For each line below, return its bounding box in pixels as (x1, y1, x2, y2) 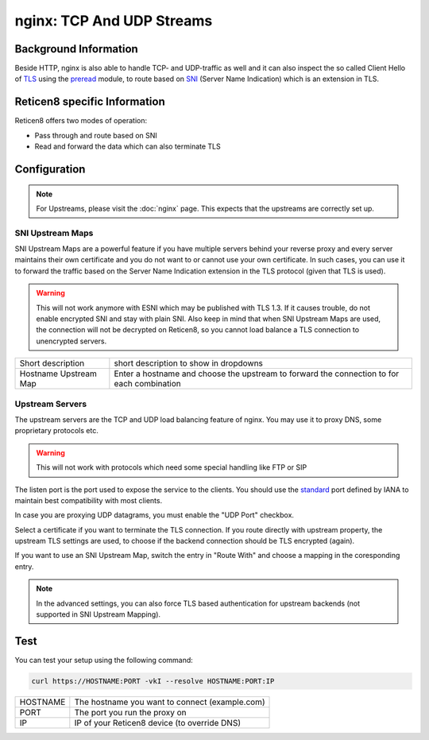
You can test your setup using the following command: (14, 655, 194, 664)
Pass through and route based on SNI (34, 130, 158, 140)
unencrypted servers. (36, 336, 107, 346)
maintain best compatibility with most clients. (14, 495, 163, 505)
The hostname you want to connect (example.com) (74, 696, 265, 707)
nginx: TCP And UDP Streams (14, 12, 213, 29)
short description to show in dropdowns (114, 358, 264, 369)
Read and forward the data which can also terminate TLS (34, 141, 222, 151)
